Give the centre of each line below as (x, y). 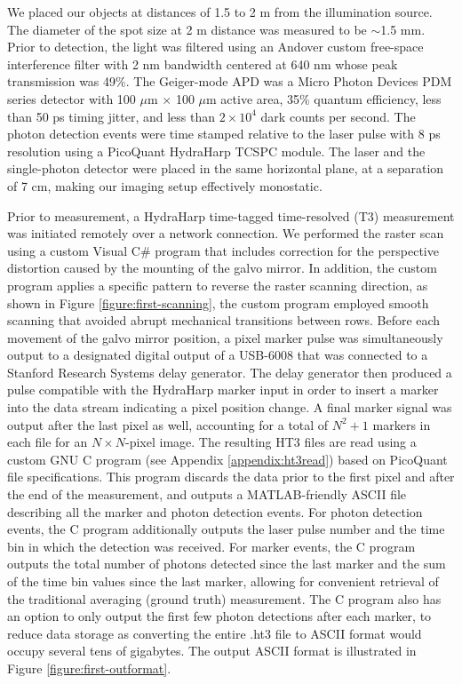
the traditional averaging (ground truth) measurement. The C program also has (224, 598)
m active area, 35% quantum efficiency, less (324, 98)
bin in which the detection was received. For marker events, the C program (211, 546)
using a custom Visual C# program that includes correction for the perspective (223, 250)
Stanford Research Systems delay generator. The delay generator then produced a (230, 372)
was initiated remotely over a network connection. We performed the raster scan (226, 233)
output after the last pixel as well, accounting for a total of (168, 424)
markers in (402, 424)
